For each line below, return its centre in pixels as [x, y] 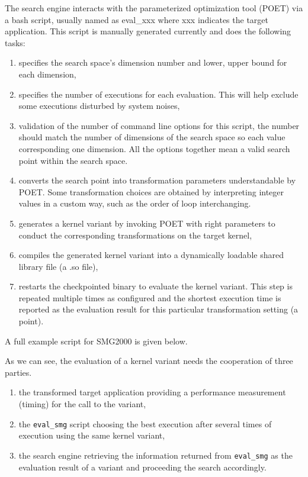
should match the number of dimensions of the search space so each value [152, 137]
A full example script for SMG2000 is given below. [96, 341]
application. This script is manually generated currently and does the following [148, 31]
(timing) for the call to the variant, [82, 404]
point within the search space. [73, 160]
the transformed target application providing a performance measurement [152, 392]
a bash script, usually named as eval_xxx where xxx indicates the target [137, 19]
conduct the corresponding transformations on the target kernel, [135, 235]
